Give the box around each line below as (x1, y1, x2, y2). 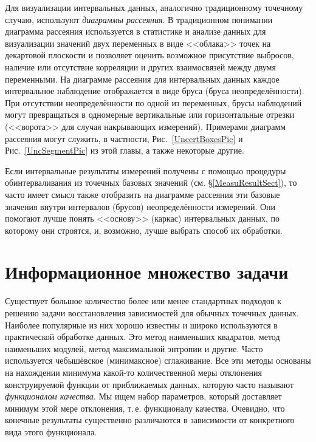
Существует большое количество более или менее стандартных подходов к (5, 294, 282, 307)
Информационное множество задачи (5, 259, 289, 284)
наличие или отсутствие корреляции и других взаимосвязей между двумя (5, 60, 276, 73)
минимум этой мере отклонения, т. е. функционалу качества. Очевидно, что (5, 401, 285, 414)
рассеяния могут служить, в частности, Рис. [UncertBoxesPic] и (5, 132, 243, 144)
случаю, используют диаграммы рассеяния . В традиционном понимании (5, 13, 273, 25)
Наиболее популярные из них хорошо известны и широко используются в (5, 318, 278, 331)
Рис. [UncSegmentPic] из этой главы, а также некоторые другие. (5, 144, 244, 157)
